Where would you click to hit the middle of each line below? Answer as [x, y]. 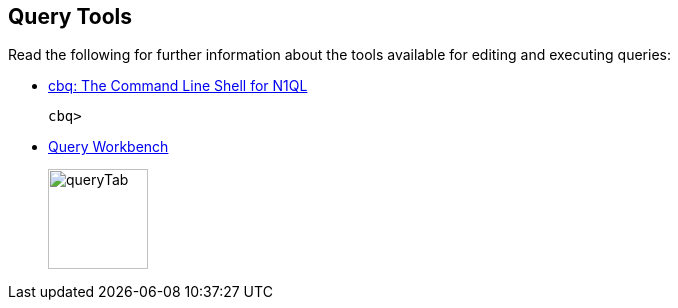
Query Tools [70, 16]
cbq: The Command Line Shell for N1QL [178, 86]
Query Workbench [108, 147]
